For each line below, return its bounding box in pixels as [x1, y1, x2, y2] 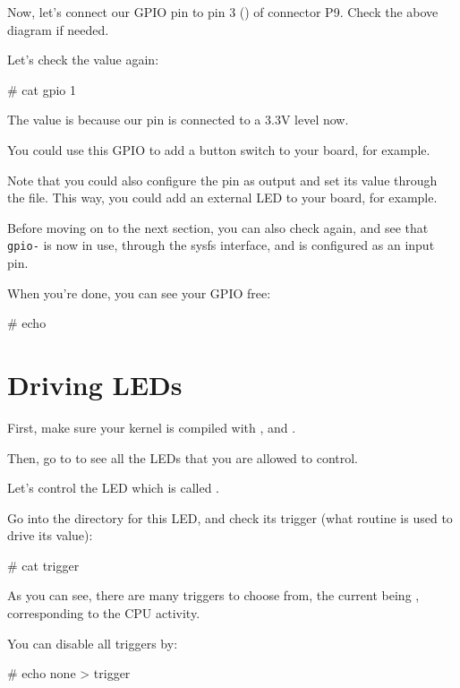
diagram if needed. [7, 20, 109, 39]
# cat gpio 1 [7, 80, 76, 99]
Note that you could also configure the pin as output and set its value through [7, 170, 438, 189]
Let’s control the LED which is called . [7, 478, 220, 497]
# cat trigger [7, 555, 80, 574]
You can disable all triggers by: [7, 633, 178, 652]
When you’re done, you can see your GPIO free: [7, 283, 271, 302]
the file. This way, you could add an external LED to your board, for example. [7, 188, 438, 207]
